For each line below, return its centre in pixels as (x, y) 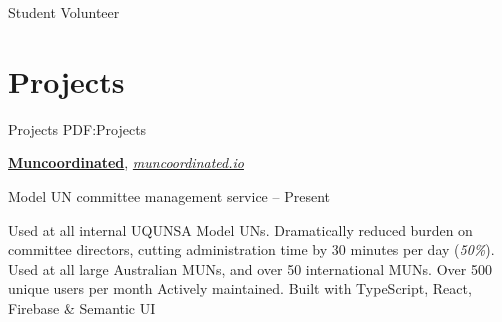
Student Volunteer (64, 12)
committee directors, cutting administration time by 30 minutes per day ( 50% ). (251, 249)
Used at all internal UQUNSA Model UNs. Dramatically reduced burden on (240, 229)
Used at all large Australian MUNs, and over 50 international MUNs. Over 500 (250, 268)
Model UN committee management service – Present (169, 195)
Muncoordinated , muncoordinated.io (126, 162)
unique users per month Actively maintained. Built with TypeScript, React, (240, 288)
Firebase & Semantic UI (82, 307)
